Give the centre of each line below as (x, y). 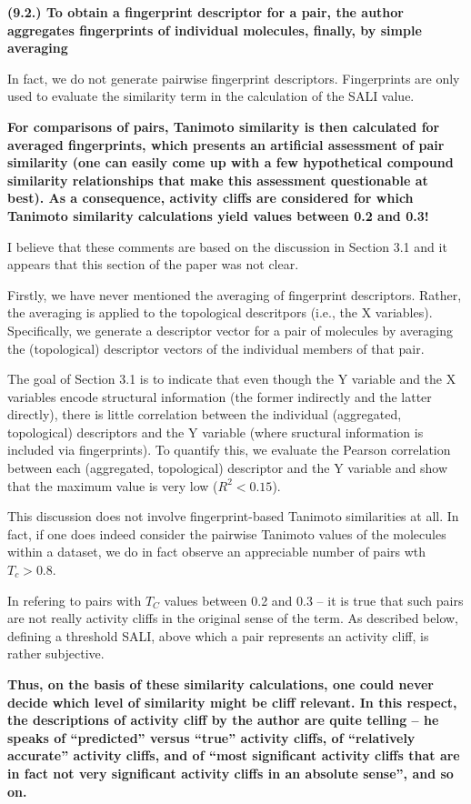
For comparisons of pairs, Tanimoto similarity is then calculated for (224, 126)
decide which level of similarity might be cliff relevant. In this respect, (232, 702)
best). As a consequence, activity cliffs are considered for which (210, 198)
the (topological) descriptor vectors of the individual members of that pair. (216, 348)
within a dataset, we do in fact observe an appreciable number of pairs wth (217, 552)
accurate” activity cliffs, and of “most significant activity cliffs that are (234, 755)
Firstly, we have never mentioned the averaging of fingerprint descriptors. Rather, (235, 294)
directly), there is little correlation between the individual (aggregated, (205, 414)
